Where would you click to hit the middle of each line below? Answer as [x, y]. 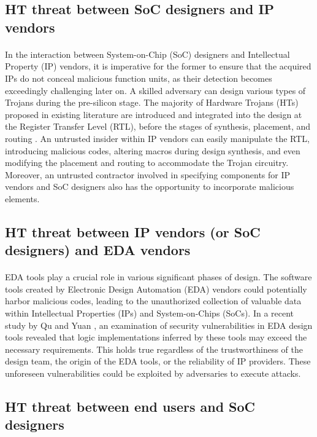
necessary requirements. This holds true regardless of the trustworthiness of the [154, 349]
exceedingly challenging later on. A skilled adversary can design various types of [155, 90]
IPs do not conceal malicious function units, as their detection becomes [139, 78]
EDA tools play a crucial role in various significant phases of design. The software [158, 277]
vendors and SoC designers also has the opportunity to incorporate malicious [150, 187]
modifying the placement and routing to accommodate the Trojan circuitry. [147, 163]
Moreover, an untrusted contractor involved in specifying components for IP [148, 174]
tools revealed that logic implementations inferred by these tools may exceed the [156, 337]
